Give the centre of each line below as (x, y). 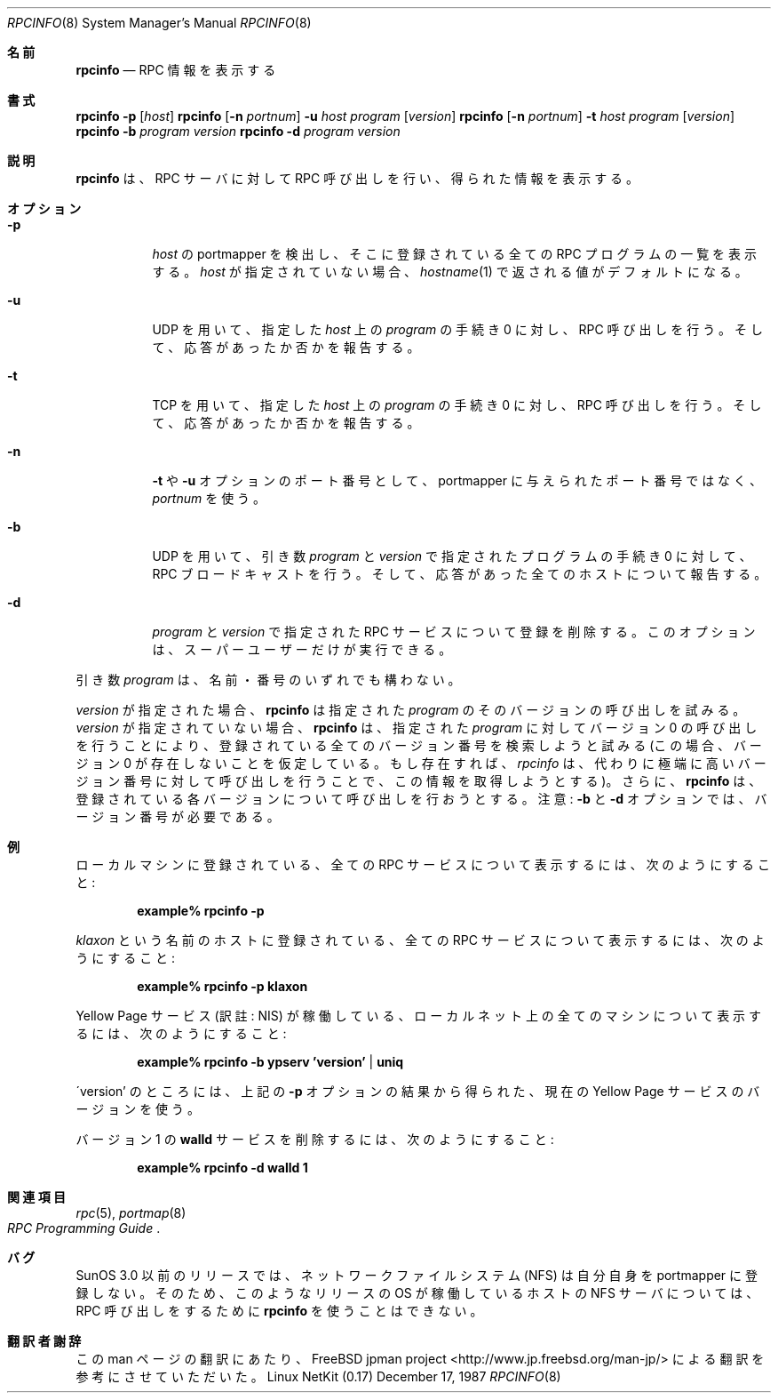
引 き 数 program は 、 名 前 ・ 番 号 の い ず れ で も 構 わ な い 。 (268, 680)
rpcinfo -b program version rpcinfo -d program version (238, 131)
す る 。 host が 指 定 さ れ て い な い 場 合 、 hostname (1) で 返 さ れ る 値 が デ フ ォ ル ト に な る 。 (450, 272)
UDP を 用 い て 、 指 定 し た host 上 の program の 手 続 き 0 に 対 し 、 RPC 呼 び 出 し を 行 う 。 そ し (457, 329)
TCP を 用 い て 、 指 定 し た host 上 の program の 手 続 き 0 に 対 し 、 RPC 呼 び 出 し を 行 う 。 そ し (457, 405)
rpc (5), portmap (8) (131, 1213)
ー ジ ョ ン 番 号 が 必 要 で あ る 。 (178, 816)
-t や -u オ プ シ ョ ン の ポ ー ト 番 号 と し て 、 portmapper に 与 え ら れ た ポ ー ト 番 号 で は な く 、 (457, 480)
